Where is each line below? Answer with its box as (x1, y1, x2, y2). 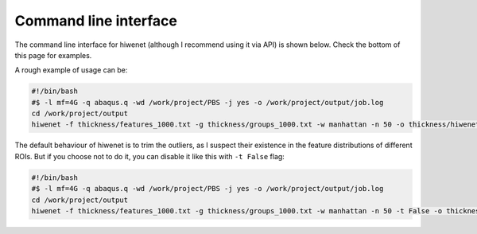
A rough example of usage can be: (14, 65, 128, 75)
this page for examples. (14, 50, 92, 60)
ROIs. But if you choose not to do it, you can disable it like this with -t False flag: (14, 151, 285, 161)
